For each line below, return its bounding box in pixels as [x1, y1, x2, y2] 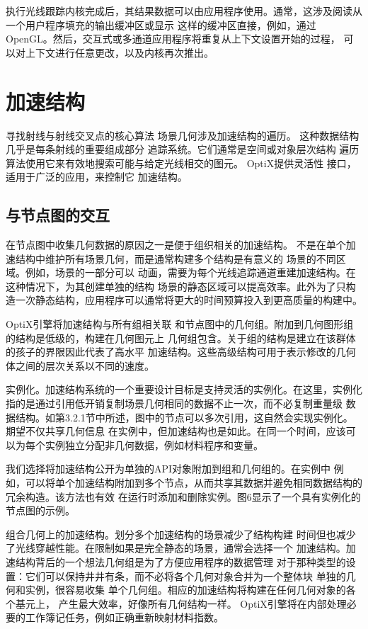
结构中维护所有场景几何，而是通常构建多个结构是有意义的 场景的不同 [15, 251, 336, 266]
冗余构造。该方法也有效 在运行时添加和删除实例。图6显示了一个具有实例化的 [6, 489, 361, 504]
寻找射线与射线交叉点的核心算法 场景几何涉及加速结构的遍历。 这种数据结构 [6, 127, 360, 142]
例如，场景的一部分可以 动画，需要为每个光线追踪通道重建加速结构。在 [25, 265, 356, 280]
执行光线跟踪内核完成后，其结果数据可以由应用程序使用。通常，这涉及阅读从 [6, 4, 362, 18]
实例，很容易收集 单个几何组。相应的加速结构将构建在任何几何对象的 [25, 582, 346, 597]
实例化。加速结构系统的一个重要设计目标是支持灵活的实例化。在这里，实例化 [6, 382, 362, 397]
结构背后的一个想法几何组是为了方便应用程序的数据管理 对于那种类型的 [15, 554, 346, 569]
